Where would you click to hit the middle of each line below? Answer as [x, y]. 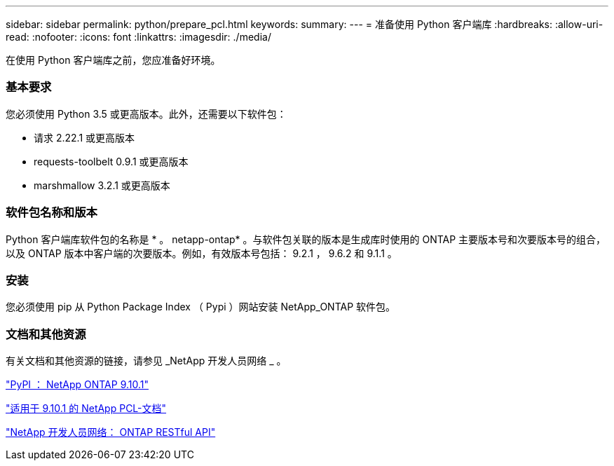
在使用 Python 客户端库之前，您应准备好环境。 [113, 60]
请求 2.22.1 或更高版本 [84, 137]
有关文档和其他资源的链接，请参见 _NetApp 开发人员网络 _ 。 [146, 361]
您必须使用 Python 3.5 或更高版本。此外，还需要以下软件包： [146, 114]
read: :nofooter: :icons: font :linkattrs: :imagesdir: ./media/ [138, 37]
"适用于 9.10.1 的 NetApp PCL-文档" [86, 408]
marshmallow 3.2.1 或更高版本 [102, 185]
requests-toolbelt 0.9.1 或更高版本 [111, 161]
